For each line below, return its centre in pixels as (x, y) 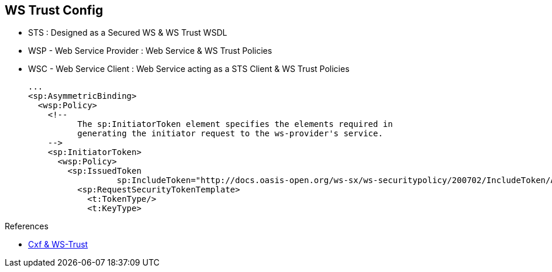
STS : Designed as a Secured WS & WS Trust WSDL (128, 33)
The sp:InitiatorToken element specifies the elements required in (235, 124)
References (27, 226)
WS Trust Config (54, 10)
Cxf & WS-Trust (58, 245)
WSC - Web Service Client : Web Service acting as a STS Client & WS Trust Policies (189, 69)
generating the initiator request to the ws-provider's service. (230, 134)
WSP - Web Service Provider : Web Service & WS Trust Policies (150, 51)
